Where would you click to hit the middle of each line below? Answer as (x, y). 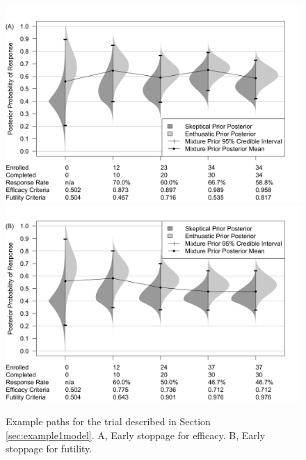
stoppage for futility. (49, 449)
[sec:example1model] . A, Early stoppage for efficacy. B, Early (136, 435)
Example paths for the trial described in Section (108, 421)
